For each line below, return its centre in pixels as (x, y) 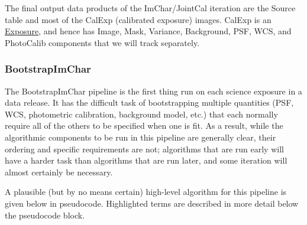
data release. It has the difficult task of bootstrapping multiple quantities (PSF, (149, 102)
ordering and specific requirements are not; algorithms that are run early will (144, 149)
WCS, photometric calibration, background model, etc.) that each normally (141, 114)
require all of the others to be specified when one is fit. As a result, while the (144, 125)
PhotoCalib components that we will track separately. (102, 42)
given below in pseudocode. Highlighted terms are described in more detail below (152, 203)
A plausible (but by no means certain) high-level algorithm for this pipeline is (146, 192)
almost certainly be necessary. (59, 172)
